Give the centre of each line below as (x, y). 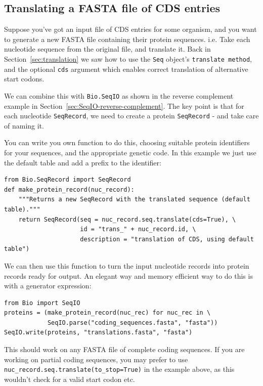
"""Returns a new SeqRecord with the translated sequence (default (134, 200)
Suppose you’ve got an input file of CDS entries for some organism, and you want (130, 29)
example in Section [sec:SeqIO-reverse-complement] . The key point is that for (124, 105)
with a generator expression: (48, 286)
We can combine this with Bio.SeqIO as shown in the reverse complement (119, 95)
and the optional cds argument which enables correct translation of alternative (126, 69)
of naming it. (24, 125)
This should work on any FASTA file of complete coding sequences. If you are (124, 349)
